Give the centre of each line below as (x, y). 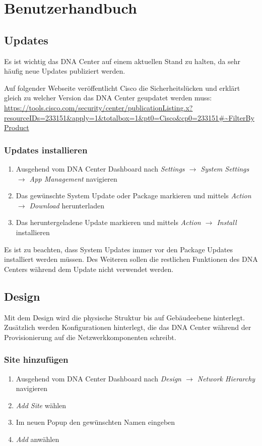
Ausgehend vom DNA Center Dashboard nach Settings (100, 168)
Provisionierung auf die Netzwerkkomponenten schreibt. (90, 337)
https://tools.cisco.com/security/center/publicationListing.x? (99, 107)
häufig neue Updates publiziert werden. (65, 71)
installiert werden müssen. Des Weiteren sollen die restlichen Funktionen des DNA (131, 259)
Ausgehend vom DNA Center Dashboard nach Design (99, 378)
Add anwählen (38, 439)
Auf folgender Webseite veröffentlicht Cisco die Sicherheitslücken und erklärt (122, 88)
